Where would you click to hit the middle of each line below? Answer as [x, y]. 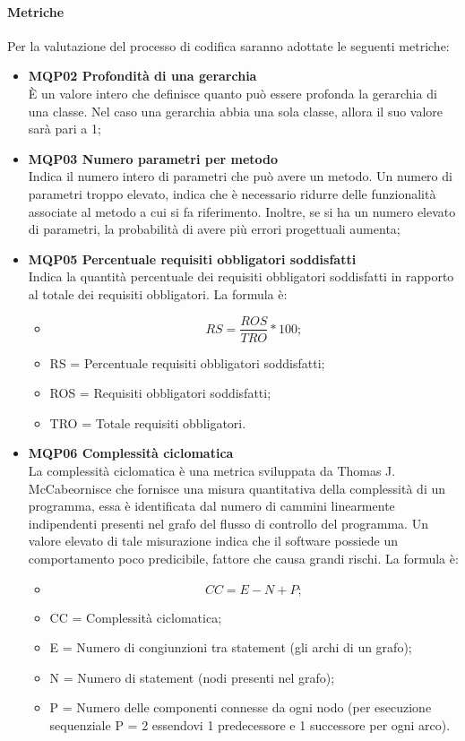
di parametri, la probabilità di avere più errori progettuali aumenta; [214, 229]
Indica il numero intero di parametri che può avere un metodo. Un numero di [240, 176]
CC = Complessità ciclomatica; [136, 617]
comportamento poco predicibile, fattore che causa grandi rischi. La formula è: [243, 558]
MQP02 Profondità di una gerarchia [142, 76]
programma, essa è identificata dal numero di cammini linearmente [211, 506]
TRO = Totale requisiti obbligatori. [148, 422]
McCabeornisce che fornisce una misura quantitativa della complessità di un [237, 488]
